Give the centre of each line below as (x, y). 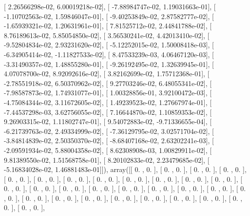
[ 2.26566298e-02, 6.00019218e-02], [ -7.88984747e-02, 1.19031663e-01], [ (110, 6)
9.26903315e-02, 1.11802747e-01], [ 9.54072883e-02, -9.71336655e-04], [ (108, 121)
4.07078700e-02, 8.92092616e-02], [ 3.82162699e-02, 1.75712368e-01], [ (107, 74)
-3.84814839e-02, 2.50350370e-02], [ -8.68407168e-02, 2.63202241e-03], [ (109, 140)
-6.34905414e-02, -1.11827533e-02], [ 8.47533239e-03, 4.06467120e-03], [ (109, 54)
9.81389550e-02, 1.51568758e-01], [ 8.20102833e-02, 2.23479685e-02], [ (107, 160)
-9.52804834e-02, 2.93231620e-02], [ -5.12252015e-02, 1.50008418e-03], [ (109, 45)
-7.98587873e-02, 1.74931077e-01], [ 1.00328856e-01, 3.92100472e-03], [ (108, 93)
